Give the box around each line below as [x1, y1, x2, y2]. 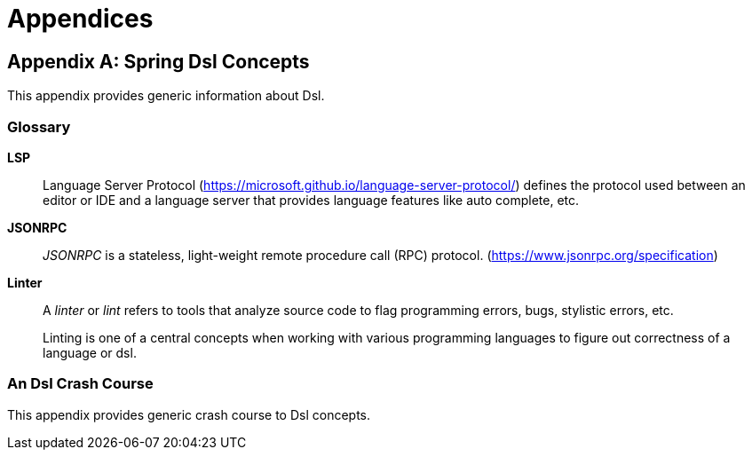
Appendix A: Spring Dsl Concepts [7, 50, 310, 73]
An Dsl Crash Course [7, 374, 154, 393]
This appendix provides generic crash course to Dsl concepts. [7, 406, 371, 422]
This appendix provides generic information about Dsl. [7, 88, 325, 104]
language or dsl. [43, 344, 137, 360]
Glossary [7, 117, 71, 136]
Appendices [7, 4, 154, 34]
